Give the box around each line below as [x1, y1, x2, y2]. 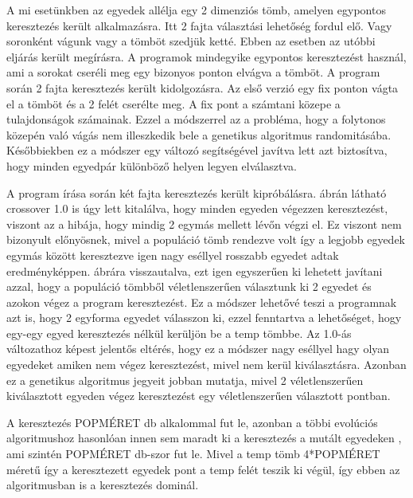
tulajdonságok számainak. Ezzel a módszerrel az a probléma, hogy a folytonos [6, 111, 386, 127]
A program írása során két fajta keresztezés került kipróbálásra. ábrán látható [6, 184, 387, 201]
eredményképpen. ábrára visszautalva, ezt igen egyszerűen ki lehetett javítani [6, 262, 383, 279]
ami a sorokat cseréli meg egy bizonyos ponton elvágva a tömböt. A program [6, 64, 380, 80]
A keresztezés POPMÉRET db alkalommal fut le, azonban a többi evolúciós [6, 414, 378, 430]
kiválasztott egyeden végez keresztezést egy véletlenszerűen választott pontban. [6, 387, 391, 404]
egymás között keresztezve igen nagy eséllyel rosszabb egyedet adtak [6, 246, 339, 263]
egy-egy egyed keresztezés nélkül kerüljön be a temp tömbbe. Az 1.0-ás [6, 324, 352, 341]
